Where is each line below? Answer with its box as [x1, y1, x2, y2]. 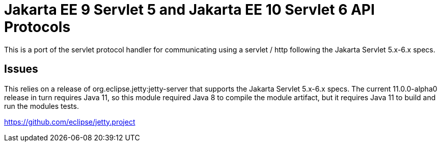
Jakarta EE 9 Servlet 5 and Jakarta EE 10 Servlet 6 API [4, 1, 375, 18]
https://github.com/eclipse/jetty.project [4, 117, 135, 126]
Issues [4, 63, 38, 76]
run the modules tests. [4, 101, 79, 110]
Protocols [4, 18, 71, 36]
